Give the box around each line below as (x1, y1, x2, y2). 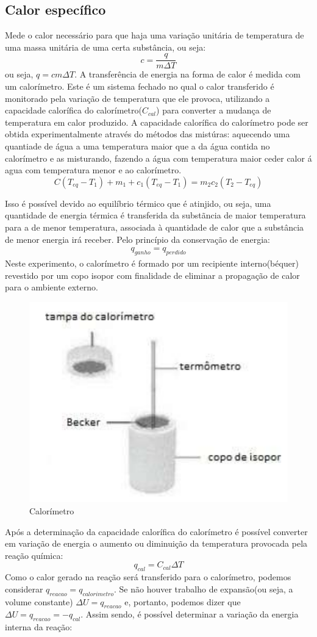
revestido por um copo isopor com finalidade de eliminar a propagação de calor (5, 268, 300, 281)
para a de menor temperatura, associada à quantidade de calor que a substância (5, 220, 304, 233)
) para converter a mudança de (156, 104, 271, 117)
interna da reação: (5, 621, 73, 633)
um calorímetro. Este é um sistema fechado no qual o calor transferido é (5, 80, 274, 93)
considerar (5, 582, 43, 595)
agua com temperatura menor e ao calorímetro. (5, 164, 182, 176)
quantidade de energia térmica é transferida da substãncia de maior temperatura (5, 209, 306, 221)
